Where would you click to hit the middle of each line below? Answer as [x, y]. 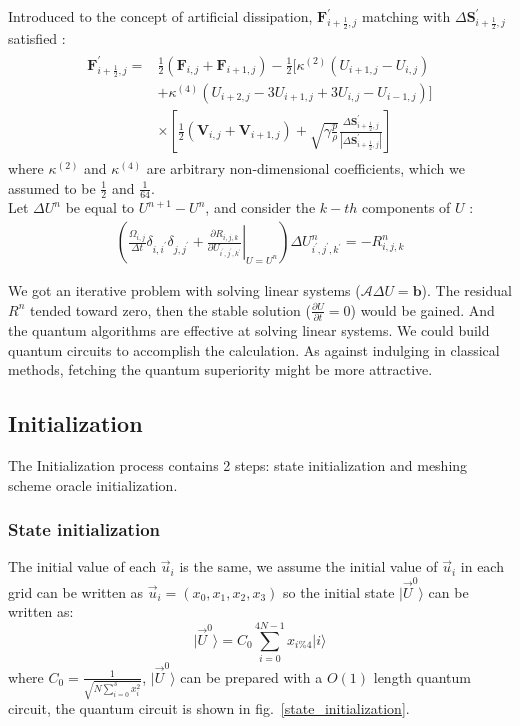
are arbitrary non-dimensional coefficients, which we [305, 168]
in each [482, 566]
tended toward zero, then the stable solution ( [170, 309]
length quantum [422, 676]
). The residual [466, 290]
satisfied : [37, 38]
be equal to [100, 207]
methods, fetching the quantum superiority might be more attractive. [220, 369]
